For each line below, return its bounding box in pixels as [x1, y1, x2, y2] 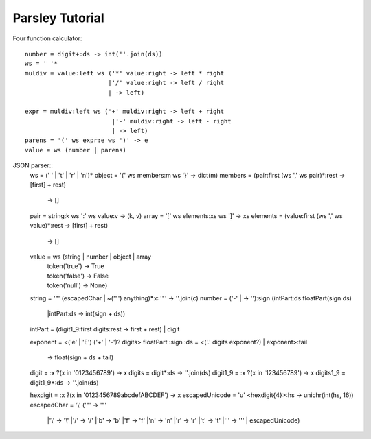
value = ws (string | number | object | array [30, 252, 151, 261]
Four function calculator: [12, 34, 82, 43]
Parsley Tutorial [12, 10, 104, 25]
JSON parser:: [12, 161, 53, 169]
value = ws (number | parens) [25, 146, 127, 154]
